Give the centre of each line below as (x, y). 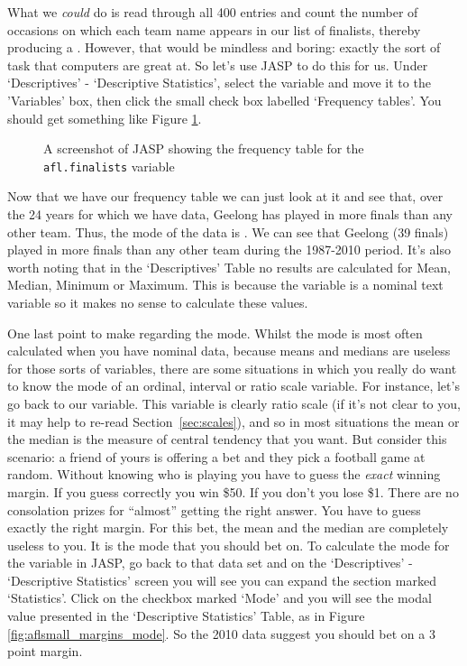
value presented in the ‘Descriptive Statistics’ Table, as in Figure (186, 616)
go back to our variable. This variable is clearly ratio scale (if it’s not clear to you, (234, 403)
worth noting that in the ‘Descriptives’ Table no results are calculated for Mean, (229, 267)
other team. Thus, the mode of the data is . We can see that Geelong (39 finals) (228, 231)
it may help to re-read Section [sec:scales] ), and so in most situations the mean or (233, 421)
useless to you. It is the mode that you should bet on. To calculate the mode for (229, 545)
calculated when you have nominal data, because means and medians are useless (229, 351)
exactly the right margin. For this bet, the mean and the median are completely (228, 527)
